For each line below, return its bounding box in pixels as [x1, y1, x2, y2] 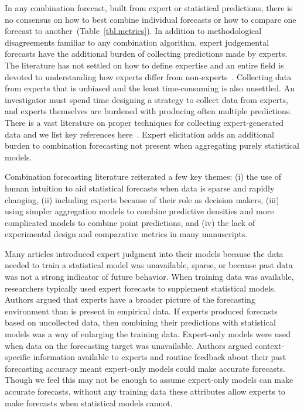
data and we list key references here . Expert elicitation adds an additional [5, 128, 274, 140]
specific [5, 351, 31, 363]
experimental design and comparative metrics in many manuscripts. [5, 228, 248, 240]
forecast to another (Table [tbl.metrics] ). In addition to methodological [5, 25, 262, 37]
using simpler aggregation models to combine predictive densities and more [5, 205, 274, 217]
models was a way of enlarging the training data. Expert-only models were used [5, 328, 291, 340]
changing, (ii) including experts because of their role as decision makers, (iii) [5, 193, 279, 205]
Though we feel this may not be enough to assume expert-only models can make [5, 374, 293, 386]
